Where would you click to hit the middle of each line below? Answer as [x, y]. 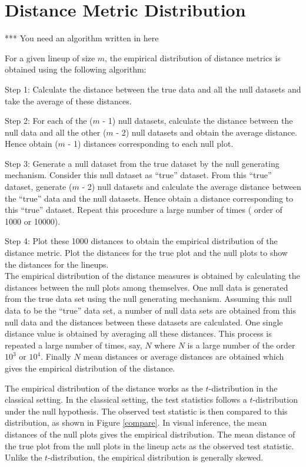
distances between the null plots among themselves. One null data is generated [147, 287]
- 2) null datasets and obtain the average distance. [207, 132]
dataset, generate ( [39, 187]
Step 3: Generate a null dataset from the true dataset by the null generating [142, 163]
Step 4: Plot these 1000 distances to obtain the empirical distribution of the [141, 241]
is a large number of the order [241, 345]
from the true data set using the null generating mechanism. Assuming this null [148, 299]
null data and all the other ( [56, 132]
